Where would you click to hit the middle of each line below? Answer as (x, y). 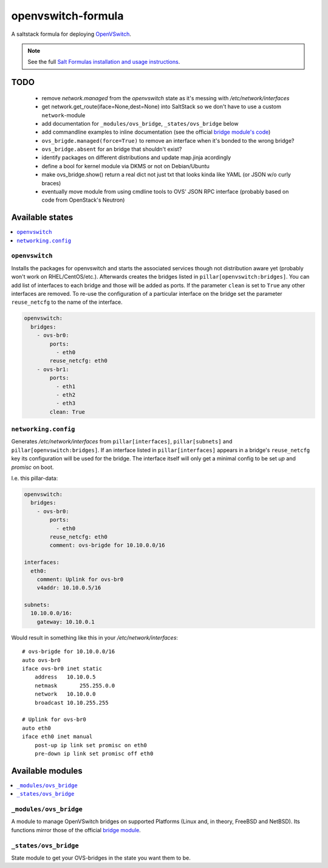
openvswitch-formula (67, 16)
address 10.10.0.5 (65, 677)
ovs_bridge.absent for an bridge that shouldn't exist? (112, 149)
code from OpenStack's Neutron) (83, 200)
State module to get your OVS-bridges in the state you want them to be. (101, 858)
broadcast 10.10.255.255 (71, 702)
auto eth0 (36, 728)
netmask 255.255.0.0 (75, 685)
